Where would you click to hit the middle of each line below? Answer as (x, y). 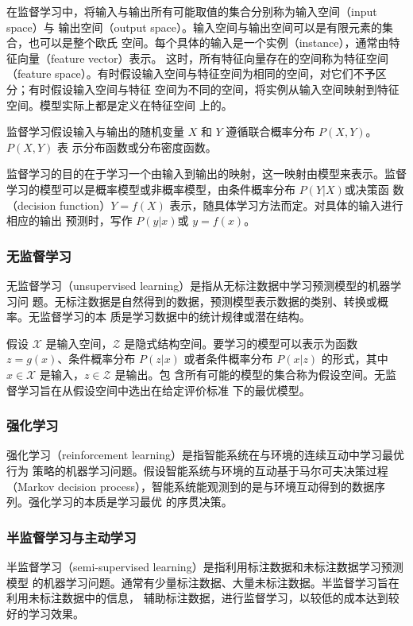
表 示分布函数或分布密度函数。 (137, 147)
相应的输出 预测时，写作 (69, 220)
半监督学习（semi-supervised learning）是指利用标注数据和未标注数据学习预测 (205, 566)
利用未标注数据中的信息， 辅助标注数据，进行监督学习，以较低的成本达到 (197, 598)
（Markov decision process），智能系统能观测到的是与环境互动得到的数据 (191, 486)
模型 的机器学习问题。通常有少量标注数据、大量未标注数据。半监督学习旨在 (203, 582)
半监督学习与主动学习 (71, 537)
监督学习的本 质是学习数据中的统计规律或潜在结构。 (175, 317)
